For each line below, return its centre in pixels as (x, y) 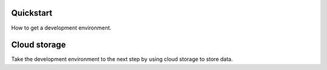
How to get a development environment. (61, 28)
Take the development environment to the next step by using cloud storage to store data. (122, 59)
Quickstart (32, 13)
